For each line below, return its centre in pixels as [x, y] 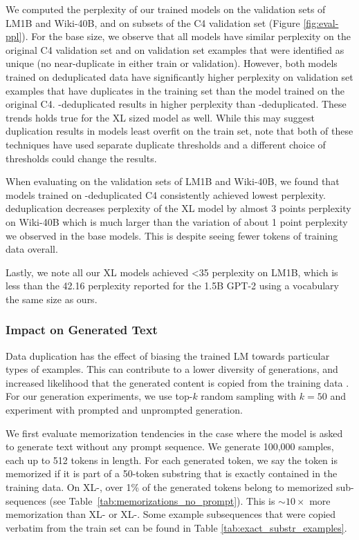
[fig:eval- [321, 22]
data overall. [32, 249]
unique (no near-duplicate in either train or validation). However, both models [172, 63]
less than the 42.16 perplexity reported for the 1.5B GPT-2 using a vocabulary [172, 286]
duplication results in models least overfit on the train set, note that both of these [179, 131]
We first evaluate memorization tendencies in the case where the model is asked [174, 433]
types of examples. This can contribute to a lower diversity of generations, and [172, 369]
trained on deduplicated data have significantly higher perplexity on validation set [179, 76]
